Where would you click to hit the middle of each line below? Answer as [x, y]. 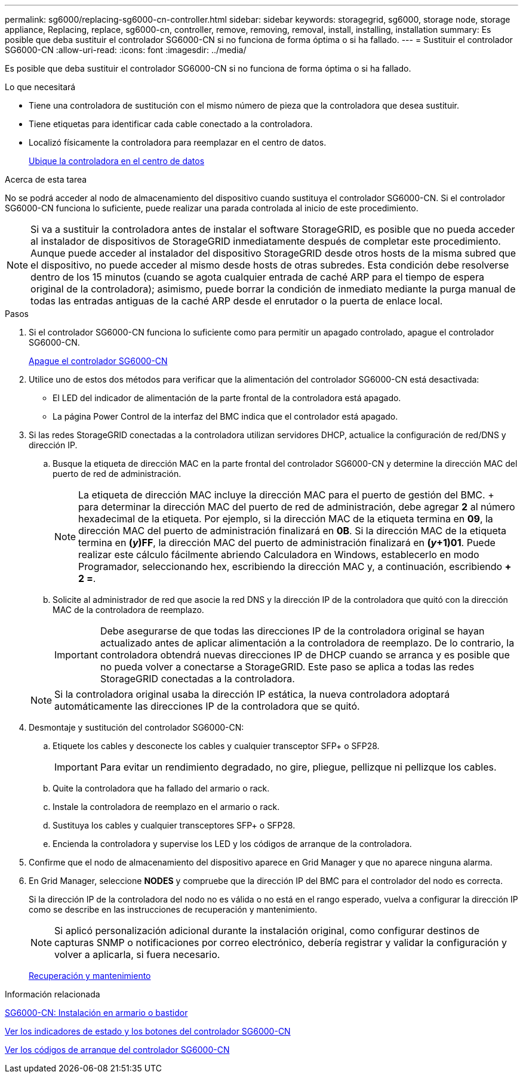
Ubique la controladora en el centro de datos [117, 161]
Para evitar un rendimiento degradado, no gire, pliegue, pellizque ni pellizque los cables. [298, 767]
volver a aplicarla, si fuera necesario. [137, 954]
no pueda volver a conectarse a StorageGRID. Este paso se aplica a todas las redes [287, 667]
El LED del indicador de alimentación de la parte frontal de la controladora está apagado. [227, 398]
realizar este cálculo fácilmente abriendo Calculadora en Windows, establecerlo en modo [279, 555]
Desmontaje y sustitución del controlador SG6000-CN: [136, 727]
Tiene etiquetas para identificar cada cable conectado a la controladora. [171, 124]
